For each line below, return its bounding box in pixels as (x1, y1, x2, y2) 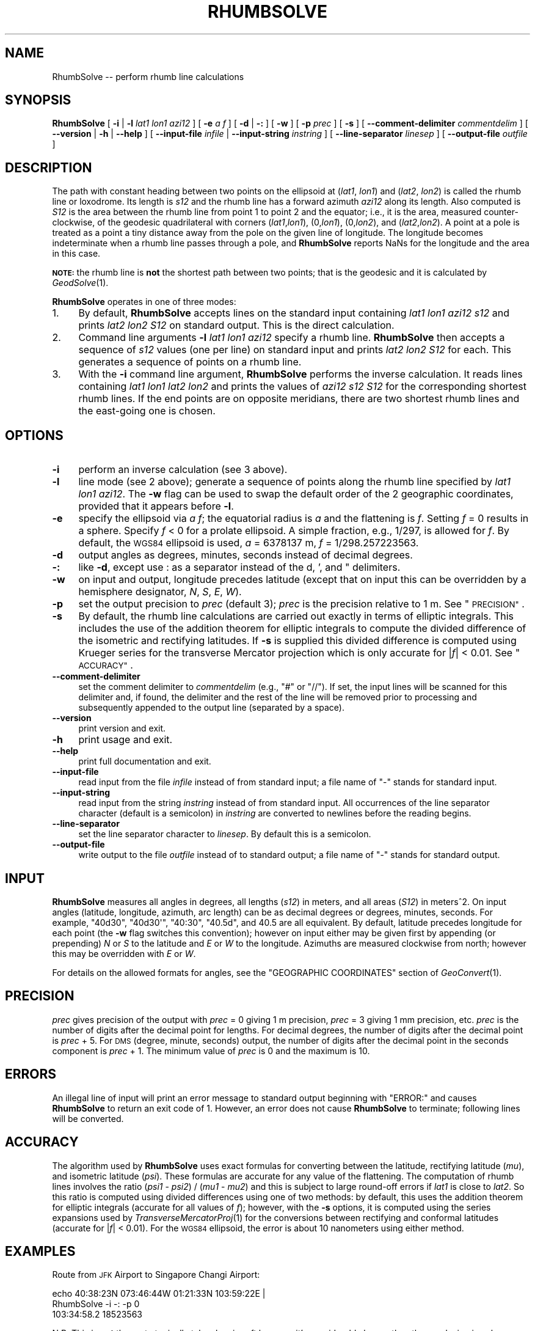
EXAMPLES (5, 1243, 76, 1259)
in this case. (52, 248, 101, 259)
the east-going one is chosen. (78, 405, 216, 417)
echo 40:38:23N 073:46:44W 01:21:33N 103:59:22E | (52, 1288, 266, 1299)
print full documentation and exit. (78, 756, 211, 767)
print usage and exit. (78, 733, 173, 746)
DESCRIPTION (5, 159, 92, 175)
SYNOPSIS (5, 92, 71, 108)
